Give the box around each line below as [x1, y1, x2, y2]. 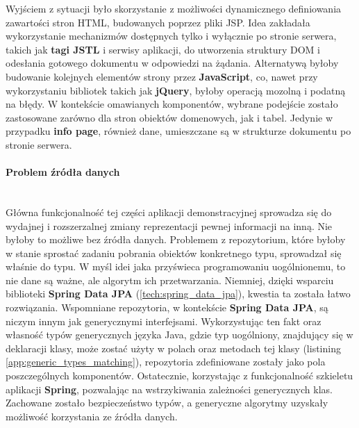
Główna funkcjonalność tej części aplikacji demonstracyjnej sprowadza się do [6, 204, 332, 219]
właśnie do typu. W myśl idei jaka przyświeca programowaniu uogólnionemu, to [6, 259, 346, 274]
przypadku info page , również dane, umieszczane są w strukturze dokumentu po [6, 124, 351, 138]
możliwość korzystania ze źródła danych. [6, 409, 178, 423]
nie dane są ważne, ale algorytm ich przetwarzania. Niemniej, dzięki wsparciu [6, 272, 334, 287]
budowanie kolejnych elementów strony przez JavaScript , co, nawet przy [6, 69, 318, 83]
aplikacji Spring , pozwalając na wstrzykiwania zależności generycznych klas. [6, 381, 333, 396]
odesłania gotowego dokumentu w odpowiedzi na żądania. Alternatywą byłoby [6, 56, 339, 70]
